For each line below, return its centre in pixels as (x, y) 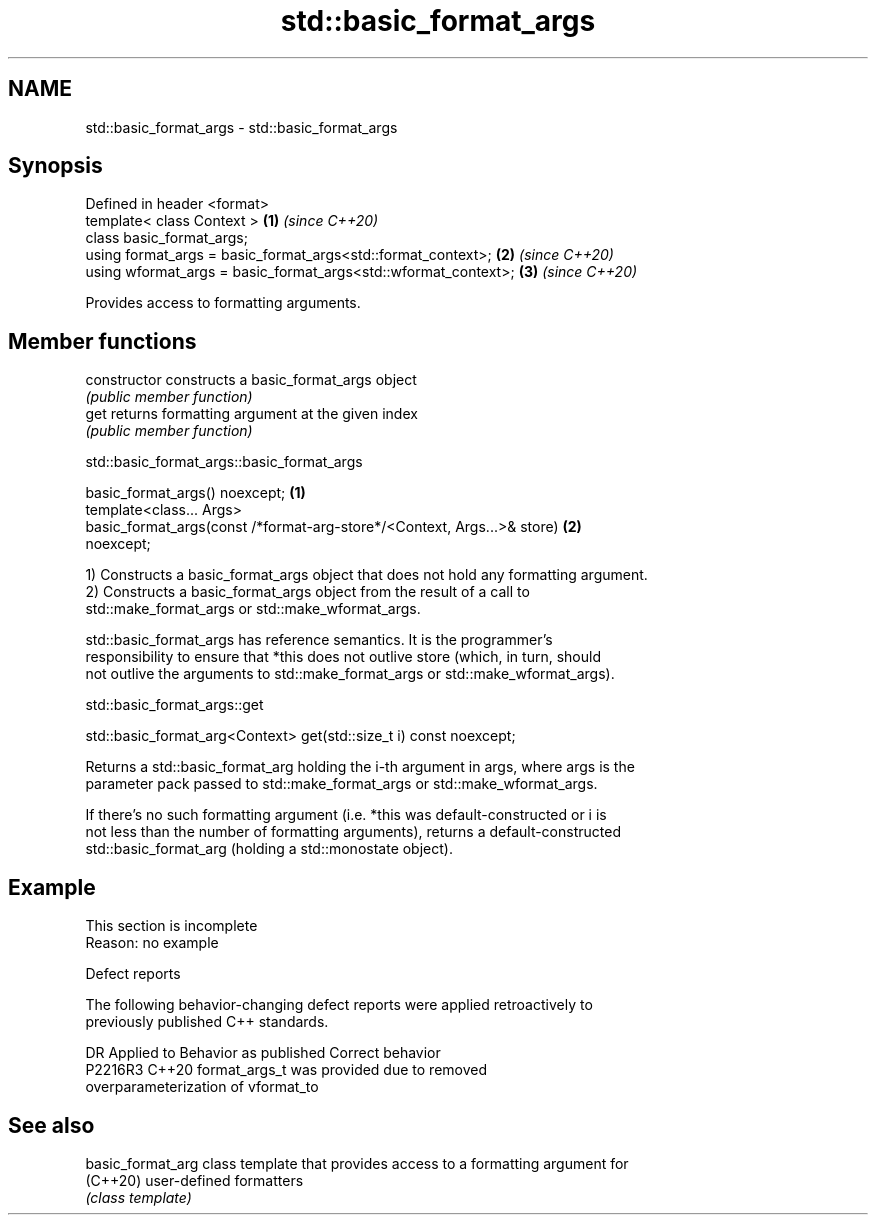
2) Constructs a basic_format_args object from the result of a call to (307, 592)
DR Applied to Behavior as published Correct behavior (263, 1053)
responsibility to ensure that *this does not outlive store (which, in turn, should (343, 657)
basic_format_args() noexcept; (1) (195, 493)
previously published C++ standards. (207, 1022)
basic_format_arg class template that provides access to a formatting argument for (357, 1163)
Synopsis (55, 166)
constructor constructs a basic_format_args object (251, 380)
